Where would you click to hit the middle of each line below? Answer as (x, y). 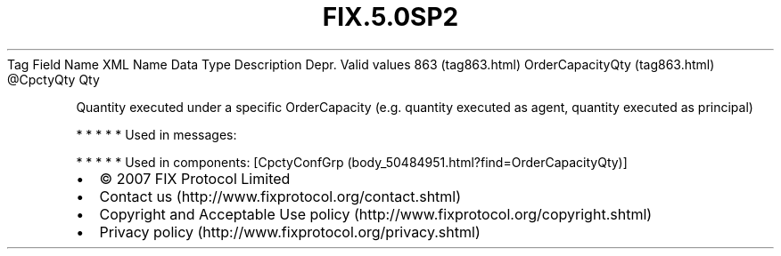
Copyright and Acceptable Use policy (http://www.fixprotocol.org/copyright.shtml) (376, 214)
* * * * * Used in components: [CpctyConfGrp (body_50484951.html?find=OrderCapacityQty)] (352, 162)
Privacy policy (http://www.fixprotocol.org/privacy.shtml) (290, 232)
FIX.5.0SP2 (390, 17)
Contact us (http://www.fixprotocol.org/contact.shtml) (280, 196)
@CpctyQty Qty (53, 79)
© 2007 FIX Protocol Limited (195, 178)
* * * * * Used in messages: (156, 134)
